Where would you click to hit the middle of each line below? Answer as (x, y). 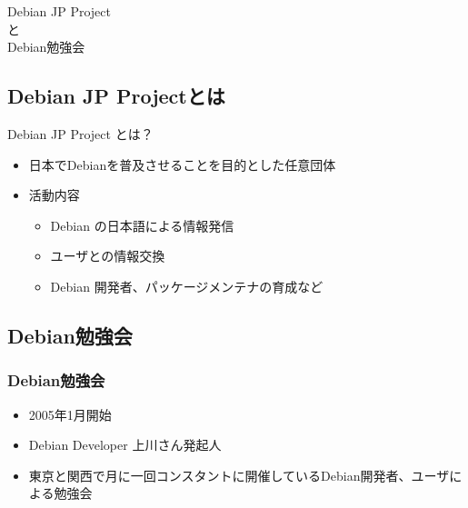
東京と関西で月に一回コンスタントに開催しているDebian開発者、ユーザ (239, 475)
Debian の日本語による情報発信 (142, 225)
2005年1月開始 (70, 414)
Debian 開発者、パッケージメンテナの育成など (187, 286)
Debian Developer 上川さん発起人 (125, 445)
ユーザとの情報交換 (108, 256)
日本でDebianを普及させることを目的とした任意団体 (182, 164)
